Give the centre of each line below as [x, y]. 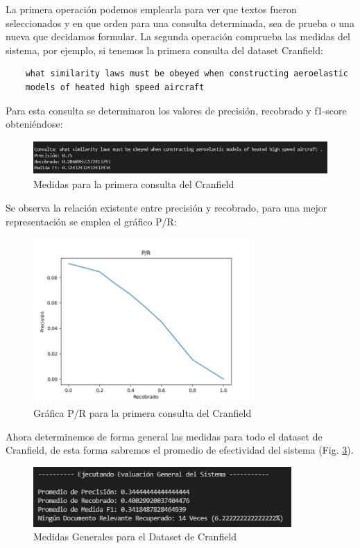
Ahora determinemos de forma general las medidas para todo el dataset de [164, 436]
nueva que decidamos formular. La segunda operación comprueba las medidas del [178, 36]
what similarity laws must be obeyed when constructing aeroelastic [187, 74]
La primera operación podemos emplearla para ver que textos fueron [151, 9]
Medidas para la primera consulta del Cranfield [134, 184]
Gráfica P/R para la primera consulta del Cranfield [143, 412]
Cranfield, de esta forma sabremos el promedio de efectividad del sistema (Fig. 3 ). [180, 450]
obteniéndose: [34, 124]
